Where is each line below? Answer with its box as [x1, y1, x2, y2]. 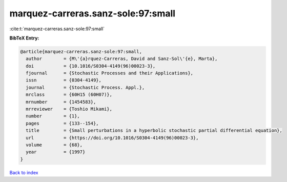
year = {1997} [26, 149, 86, 155]
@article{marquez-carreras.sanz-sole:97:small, [20, 49, 142, 54]
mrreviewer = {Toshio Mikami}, [26, 106, 113, 112]
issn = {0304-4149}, [26, 77, 102, 83]
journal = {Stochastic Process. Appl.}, [26, 85, 145, 90]
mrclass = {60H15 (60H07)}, [26, 92, 113, 97]
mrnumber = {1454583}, [26, 99, 96, 105]
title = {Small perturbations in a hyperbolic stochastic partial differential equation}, [26, 128, 283, 133]
